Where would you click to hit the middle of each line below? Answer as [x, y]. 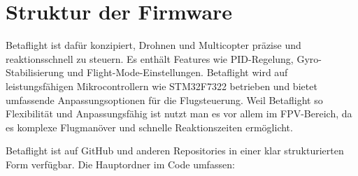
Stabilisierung [35, 72]
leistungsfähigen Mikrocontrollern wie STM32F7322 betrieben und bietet [162, 86]
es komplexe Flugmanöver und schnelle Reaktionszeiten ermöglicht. [149, 127]
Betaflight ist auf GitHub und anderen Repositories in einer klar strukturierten [175, 151]
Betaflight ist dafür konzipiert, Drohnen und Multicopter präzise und [153, 45]
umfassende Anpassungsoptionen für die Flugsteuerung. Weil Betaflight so [164, 100]
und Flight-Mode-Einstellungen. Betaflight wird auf [178, 72]
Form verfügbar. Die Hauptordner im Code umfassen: [120, 164]
